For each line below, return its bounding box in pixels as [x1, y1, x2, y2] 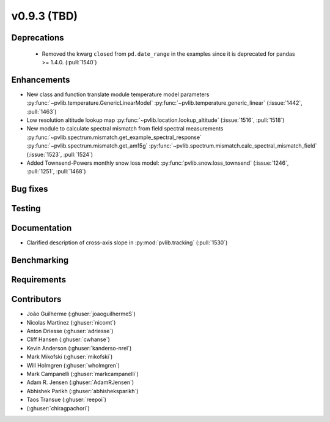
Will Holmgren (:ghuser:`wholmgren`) [26, 361, 120, 369]
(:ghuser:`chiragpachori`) [26, 404, 90, 412]
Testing [11, 203, 41, 214]
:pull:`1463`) [26, 108, 57, 115]
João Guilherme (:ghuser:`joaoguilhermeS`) [26, 310, 136, 318]
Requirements [11, 274, 67, 285]
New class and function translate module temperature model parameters [26, 91, 210, 98]
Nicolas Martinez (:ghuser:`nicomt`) [26, 318, 116, 326]
